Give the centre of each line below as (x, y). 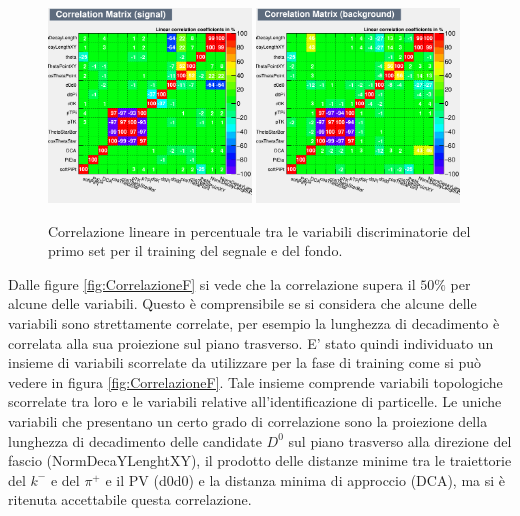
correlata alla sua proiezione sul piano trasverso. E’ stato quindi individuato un (251, 342)
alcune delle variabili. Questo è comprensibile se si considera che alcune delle (242, 303)
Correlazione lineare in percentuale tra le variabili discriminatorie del (259, 230)
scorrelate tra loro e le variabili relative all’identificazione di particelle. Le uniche (255, 401)
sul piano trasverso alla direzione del (400, 440)
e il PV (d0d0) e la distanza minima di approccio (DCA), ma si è (305, 479)
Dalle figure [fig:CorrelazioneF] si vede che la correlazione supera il (212, 283)
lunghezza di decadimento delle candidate (135, 440)
